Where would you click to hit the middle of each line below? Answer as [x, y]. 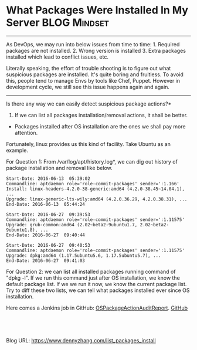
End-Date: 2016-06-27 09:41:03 [45, 261]
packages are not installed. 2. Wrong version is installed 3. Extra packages [96, 50]
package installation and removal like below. [59, 168]
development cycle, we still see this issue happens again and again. [88, 87]
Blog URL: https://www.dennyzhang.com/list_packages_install [81, 340]
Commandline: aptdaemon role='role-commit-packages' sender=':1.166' [93, 184]
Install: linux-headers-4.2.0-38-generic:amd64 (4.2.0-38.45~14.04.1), [95, 189]
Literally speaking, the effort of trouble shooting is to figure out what [89, 68]
